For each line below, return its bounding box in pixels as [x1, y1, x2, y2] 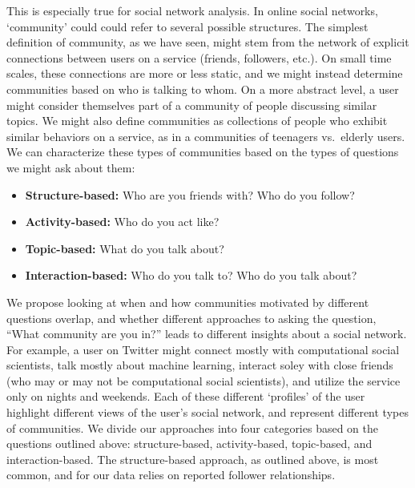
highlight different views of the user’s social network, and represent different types [6, 404, 409, 421]
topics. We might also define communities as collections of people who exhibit [6, 112, 388, 129]
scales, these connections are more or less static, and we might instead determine [6, 65, 403, 82]
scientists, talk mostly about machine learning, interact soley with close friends [6, 357, 393, 373]
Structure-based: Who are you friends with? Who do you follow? [25, 186, 355, 203]
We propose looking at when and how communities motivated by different [6, 293, 369, 310]
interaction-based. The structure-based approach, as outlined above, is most [6, 450, 379, 467]
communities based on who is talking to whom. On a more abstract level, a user [6, 80, 399, 97]
